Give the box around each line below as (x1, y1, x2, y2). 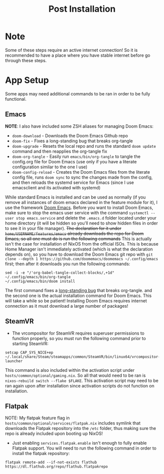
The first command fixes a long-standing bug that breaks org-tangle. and (5, 287, 152, 293)
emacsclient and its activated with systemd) (12, 184, 101, 190)
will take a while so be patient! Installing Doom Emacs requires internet (5, 297, 147, 304)
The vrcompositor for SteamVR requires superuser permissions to (12, 330, 145, 336)
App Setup (5, 75, 49, 86)
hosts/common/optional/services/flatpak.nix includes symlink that (5, 420, 141, 426)
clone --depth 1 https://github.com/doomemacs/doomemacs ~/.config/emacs (5, 256, 159, 261)
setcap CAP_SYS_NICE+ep (5, 350, 54, 355)
